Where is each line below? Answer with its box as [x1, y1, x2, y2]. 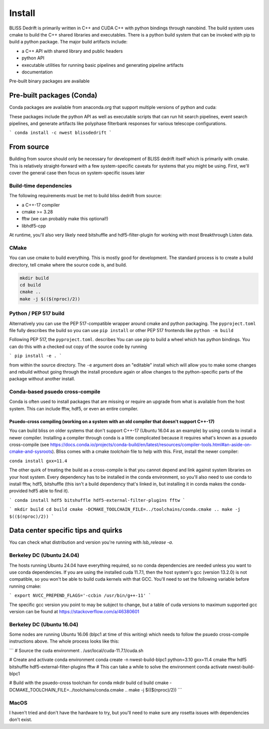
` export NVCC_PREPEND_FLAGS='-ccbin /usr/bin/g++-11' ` [9, 593, 151, 599]
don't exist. [9, 717, 32, 723]
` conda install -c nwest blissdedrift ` [9, 130, 112, 136]
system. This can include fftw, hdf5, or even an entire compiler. [9, 405, 138, 411]
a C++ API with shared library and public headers [21, 48, 123, 54]
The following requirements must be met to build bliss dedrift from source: [9, 193, 162, 199]
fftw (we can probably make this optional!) [21, 216, 109, 222]
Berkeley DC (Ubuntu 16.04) [9, 621, 79, 628]
